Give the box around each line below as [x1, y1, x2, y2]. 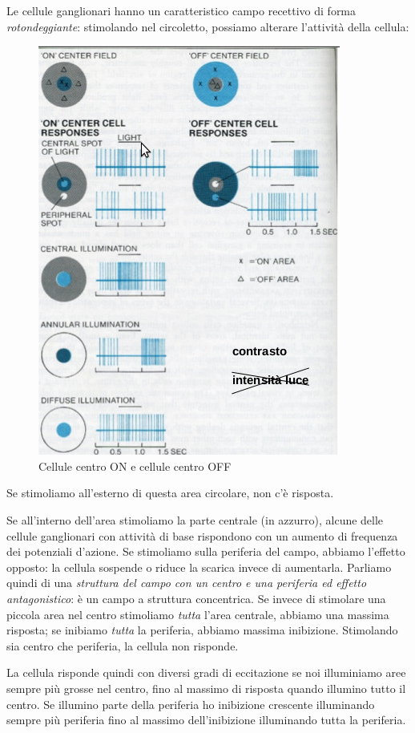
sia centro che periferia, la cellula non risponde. [6, 637, 239, 654]
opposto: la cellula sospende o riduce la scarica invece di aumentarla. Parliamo [6, 558, 392, 575]
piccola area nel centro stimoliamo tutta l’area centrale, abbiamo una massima [6, 605, 389, 622]
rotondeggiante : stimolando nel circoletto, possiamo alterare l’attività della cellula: [6, 18, 409, 34]
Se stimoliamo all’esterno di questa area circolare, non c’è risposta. [6, 484, 334, 501]
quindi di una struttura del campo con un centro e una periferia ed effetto [6, 574, 367, 591]
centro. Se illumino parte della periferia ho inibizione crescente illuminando [6, 695, 375, 712]
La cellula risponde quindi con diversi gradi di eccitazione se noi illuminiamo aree [6, 664, 406, 681]
